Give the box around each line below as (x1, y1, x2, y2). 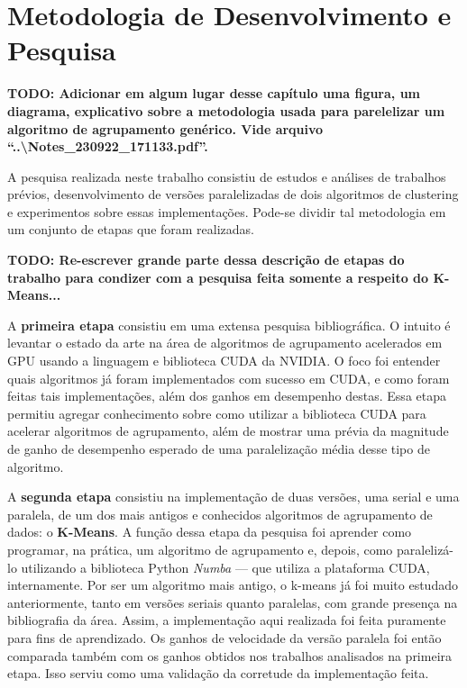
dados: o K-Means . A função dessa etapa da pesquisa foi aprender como (7, 522, 412, 541)
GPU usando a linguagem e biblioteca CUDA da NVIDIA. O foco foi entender (7, 351, 441, 370)
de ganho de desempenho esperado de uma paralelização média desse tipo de (7, 439, 430, 457)
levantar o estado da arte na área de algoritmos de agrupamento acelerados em (7, 333, 443, 352)
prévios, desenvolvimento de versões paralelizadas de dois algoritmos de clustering (7, 185, 459, 204)
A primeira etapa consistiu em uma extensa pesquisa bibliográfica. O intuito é (7, 315, 451, 334)
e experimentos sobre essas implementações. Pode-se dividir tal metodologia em (7, 202, 446, 221)
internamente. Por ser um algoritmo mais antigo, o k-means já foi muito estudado (7, 575, 458, 594)
